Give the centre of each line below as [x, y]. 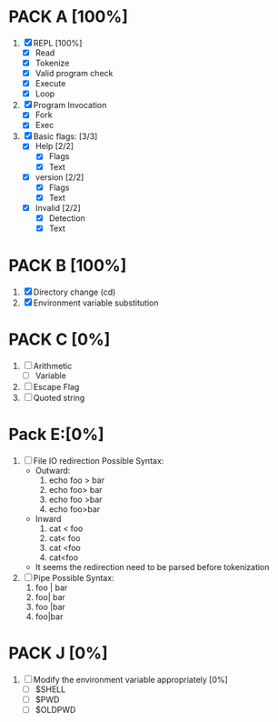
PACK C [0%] [60, 340]
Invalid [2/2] [58, 207]
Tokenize [52, 63]
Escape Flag [56, 386]
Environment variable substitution [96, 303]
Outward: [53, 470]
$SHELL [50, 689]
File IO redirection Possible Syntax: [99, 460]
